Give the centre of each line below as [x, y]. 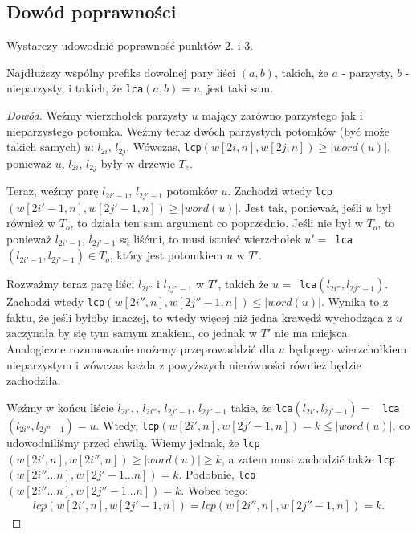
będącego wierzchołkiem [348, 349]
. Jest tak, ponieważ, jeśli [300, 207]
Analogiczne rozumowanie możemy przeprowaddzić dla [141, 349]
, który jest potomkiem [166, 255]
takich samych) [44, 147]
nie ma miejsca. [312, 333]
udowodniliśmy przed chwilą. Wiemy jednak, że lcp [133, 442]
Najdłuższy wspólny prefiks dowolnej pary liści [121, 72]
